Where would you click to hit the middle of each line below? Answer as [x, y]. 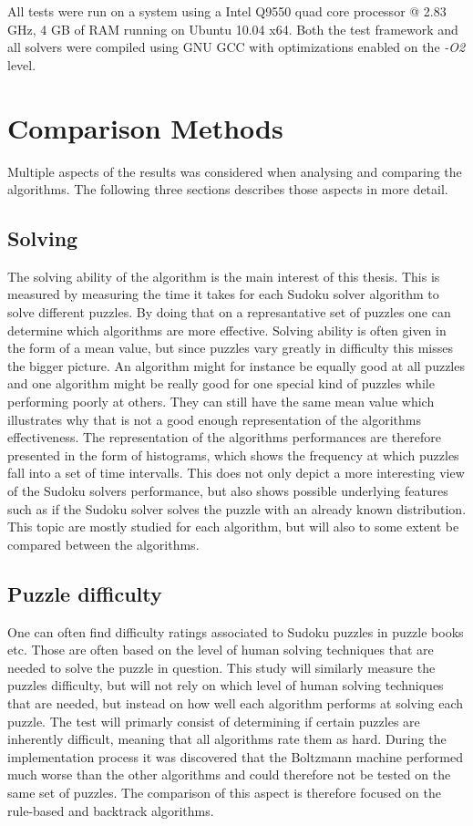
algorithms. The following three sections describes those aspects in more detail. [228, 189]
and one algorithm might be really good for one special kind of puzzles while [221, 383]
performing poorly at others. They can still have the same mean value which [221, 402]
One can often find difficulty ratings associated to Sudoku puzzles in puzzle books [236, 631]
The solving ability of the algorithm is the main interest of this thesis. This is [224, 276]
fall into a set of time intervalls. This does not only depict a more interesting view [236, 473]
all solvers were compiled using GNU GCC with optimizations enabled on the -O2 [236, 47]
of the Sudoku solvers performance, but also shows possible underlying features [228, 491]
